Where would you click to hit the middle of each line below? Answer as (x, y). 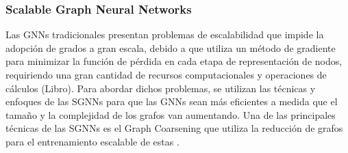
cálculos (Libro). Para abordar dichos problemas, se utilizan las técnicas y (161, 88)
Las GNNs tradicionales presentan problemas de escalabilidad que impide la (165, 34)
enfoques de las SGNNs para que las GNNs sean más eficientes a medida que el (172, 101)
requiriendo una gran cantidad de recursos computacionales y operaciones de (166, 74)
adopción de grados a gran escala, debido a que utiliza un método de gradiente (171, 47)
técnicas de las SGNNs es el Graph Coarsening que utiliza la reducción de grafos (174, 128)
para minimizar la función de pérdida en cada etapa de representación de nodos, (174, 61)
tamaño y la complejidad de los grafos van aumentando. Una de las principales (171, 114)
